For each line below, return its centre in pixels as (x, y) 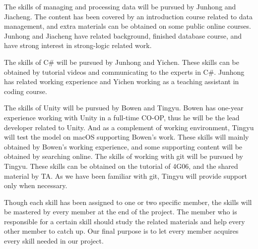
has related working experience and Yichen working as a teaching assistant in (122, 81)
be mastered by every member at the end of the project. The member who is (121, 212)
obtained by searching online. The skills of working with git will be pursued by (124, 156)
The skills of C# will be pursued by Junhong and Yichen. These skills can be (122, 62)
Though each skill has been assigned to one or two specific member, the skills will (128, 202)
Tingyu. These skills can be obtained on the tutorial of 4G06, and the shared (121, 166)
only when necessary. (36, 185)
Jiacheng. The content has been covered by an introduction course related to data (128, 16)
